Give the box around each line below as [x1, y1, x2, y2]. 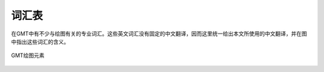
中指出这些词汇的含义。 [11, 38, 69, 45]
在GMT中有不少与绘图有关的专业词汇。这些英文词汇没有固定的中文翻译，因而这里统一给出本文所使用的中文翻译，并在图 [11, 30, 307, 37]
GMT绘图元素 [11, 52, 45, 59]
